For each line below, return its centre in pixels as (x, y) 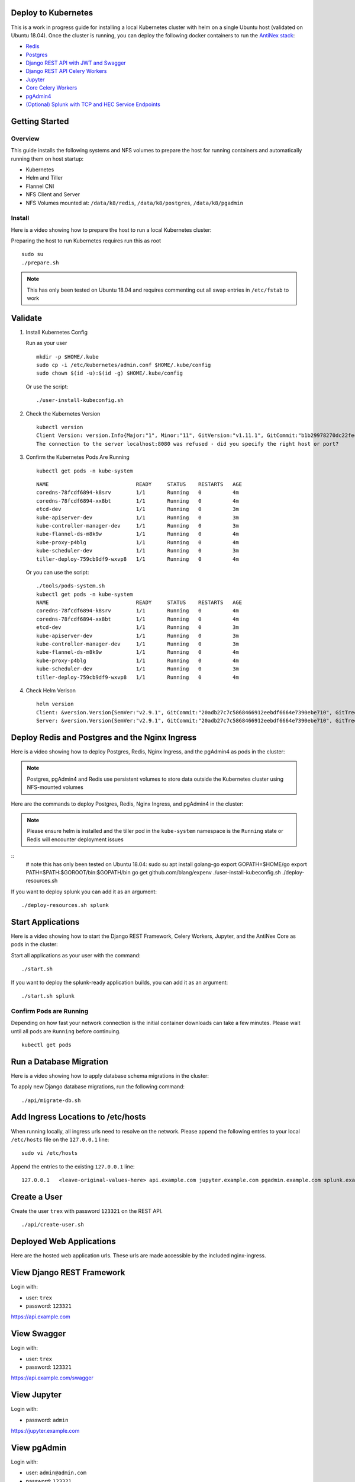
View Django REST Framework (68, 1272)
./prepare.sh (40, 263)
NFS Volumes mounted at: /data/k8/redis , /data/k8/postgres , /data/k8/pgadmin (135, 203)
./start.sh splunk (48, 996)
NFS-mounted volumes (55, 787)
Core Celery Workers (51, 88)
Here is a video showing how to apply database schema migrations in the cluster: (110, 1075)
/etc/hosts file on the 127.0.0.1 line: (60, 1139)
